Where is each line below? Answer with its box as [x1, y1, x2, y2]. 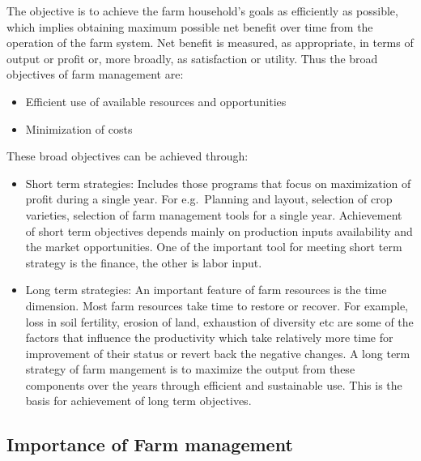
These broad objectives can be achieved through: [6, 147, 249, 164]
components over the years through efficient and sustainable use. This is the [25, 376, 402, 393]
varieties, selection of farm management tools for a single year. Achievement [25, 206, 402, 223]
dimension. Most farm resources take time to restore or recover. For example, [25, 297, 409, 314]
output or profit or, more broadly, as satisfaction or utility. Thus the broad [6, 49, 378, 66]
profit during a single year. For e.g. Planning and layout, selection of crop [25, 190, 393, 207]
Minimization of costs [25, 120, 133, 137]
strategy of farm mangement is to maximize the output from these [25, 361, 355, 378]
